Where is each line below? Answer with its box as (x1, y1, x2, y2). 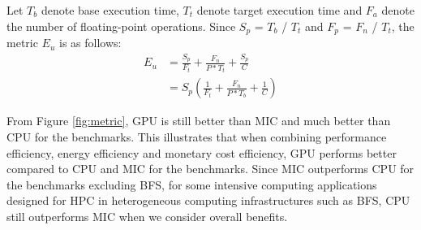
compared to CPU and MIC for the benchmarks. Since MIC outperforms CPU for (6, 160, 415, 177)
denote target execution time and (196, 2, 363, 18)
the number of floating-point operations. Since (6, 17, 236, 34)
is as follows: (58, 34, 122, 51)
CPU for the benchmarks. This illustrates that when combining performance (6, 128, 387, 145)
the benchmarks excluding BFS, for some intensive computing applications (6, 176, 377, 193)
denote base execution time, (41, 2, 179, 18)
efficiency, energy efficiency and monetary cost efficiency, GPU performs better (6, 144, 397, 161)
